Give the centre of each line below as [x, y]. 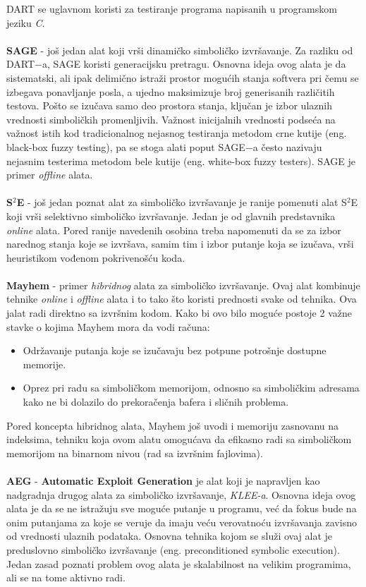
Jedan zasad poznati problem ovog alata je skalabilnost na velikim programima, [179, 563]
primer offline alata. [50, 175]
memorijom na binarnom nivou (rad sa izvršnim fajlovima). [135, 453]
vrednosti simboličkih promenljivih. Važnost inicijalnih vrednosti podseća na [171, 119]
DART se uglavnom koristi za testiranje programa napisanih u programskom [172, 8]
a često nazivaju [287, 146]
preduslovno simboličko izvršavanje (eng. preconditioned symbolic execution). [173, 549]
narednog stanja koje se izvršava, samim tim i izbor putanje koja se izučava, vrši [180, 244]
